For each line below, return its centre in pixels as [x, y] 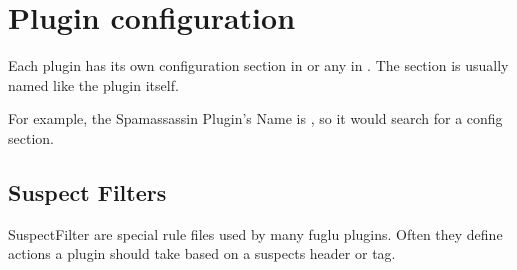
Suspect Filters [87, 191]
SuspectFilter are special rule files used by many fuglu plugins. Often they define [255, 233]
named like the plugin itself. [93, 84]
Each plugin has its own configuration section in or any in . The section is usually [258, 65]
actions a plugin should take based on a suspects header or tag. [202, 253]
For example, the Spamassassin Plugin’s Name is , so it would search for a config [255, 118]
